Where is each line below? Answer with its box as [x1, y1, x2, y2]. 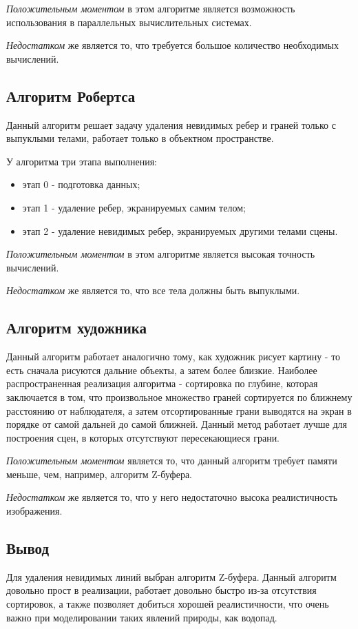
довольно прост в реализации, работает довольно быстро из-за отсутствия [6, 583, 317, 597]
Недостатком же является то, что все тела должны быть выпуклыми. [6, 283, 300, 298]
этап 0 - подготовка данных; [22, 177, 140, 192]
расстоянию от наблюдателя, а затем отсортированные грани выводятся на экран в [6, 403, 352, 417]
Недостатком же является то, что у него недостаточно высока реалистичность [6, 490, 338, 504]
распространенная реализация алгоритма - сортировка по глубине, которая [6, 376, 318, 391]
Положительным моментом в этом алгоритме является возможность [6, 1, 295, 15]
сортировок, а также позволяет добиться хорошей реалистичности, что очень [6, 597, 329, 611]
